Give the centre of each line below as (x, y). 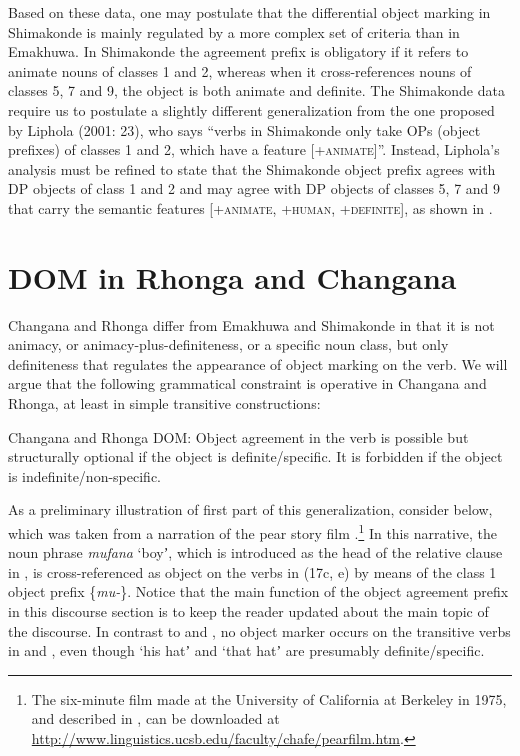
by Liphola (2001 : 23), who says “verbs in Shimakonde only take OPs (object (244, 129)
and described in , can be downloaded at (155, 718)
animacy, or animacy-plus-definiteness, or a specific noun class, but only (228, 344)
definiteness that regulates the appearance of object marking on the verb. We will (258, 363)
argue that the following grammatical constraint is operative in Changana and (247, 383)
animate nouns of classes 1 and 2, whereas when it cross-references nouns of (240, 70)
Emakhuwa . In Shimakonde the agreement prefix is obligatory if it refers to (238, 51)
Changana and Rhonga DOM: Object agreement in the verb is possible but (238, 436)
